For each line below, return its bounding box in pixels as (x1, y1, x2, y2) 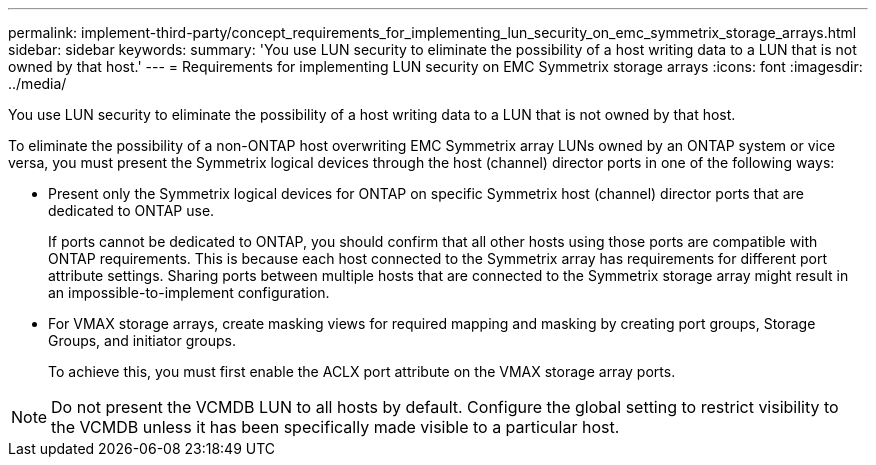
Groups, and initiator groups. (48, 332, 236, 349)
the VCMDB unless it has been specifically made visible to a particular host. (51, 417, 620, 437)
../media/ (8, 75, 67, 92)
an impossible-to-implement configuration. (48, 284, 330, 301)
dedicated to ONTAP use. (48, 202, 215, 219)
